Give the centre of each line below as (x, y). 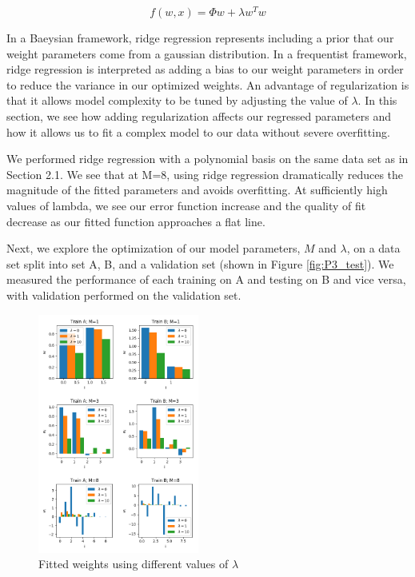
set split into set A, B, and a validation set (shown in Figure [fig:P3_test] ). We (200, 263)
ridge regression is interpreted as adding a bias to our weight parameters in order (205, 69)
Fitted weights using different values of (134, 564)
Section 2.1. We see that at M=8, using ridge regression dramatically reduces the (205, 174)
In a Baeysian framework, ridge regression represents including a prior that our (200, 38)
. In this (377, 100)
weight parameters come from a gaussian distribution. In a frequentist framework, (207, 53)
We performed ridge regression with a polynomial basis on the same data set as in (207, 159)
